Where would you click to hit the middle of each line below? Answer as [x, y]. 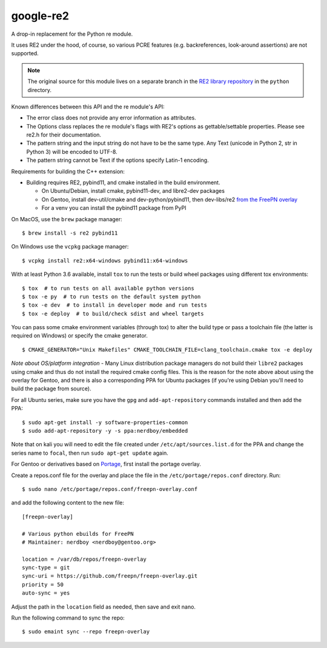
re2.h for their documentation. [64, 135]
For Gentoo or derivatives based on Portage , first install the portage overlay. [106, 464]
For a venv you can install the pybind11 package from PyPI [114, 208]
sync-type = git [46, 568]
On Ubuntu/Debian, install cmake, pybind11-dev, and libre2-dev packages [133, 191]
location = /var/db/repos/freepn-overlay [84, 559]
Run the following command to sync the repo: [68, 618]
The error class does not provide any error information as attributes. [111, 118]
